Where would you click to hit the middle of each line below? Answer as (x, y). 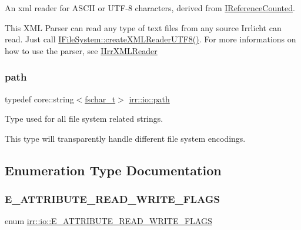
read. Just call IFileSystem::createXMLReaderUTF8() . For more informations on (150, 39)
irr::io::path (149, 99)
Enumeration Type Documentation (113, 170)
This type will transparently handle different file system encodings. (125, 138)
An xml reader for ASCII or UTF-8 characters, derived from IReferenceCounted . (150, 8)
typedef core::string (39, 99)
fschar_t (100, 99)
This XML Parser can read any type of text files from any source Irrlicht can (143, 27)
